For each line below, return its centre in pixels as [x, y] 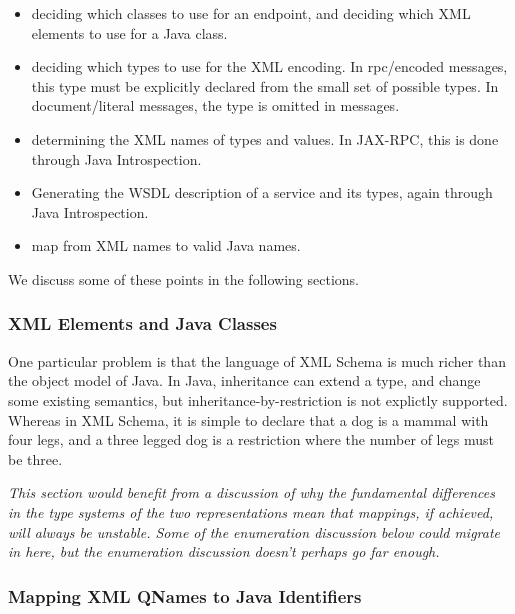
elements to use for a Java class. [129, 32]
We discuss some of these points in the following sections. [183, 278]
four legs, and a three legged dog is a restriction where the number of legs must [251, 439]
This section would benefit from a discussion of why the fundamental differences [252, 492]
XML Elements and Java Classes [142, 323]
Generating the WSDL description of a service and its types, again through [262, 192]
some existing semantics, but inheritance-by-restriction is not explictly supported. [258, 399]
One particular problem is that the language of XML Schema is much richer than [257, 360]
